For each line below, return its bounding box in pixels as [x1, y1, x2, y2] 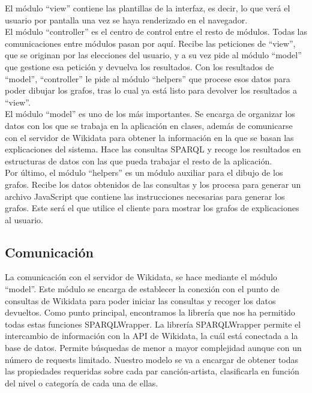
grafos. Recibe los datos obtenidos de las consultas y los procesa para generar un [5, 178, 301, 190]
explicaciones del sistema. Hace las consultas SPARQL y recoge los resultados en [5, 143, 301, 155]
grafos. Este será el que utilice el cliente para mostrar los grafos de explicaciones [5, 202, 299, 214]
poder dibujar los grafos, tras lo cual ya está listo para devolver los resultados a [5, 84, 298, 97]
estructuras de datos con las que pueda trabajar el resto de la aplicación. [5, 154, 272, 167]
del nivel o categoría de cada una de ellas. [5, 376, 158, 389]
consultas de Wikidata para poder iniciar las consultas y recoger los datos [5, 294, 276, 307]
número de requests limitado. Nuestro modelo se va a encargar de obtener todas [5, 353, 299, 365]
